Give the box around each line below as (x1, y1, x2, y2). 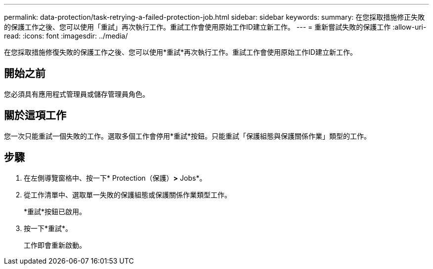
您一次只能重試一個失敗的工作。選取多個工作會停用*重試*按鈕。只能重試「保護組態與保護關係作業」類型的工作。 (4, 131, 371, 140)
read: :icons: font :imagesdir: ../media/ (4, 32, 128, 40)
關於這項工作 (4, 109, 66, 122)
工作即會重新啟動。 (24, 240, 86, 249)
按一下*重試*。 (24, 224, 73, 232)
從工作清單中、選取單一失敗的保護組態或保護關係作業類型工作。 (24, 190, 231, 199)
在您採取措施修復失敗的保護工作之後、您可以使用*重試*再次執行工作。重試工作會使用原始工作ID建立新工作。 (4, 48, 357, 56)
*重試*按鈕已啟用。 (24, 207, 87, 216)
